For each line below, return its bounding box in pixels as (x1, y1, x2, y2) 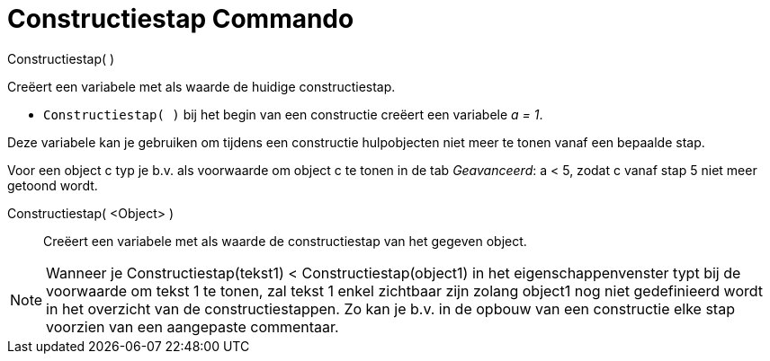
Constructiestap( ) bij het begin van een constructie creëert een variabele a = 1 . (43, 106, 543, 122)
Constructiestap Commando (7, 4, 354, 34)
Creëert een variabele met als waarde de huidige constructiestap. (7, 78, 396, 94)
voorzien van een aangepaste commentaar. (46, 317, 339, 336)
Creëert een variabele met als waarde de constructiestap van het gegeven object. (43, 233, 527, 249)
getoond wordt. (7, 177, 98, 193)
